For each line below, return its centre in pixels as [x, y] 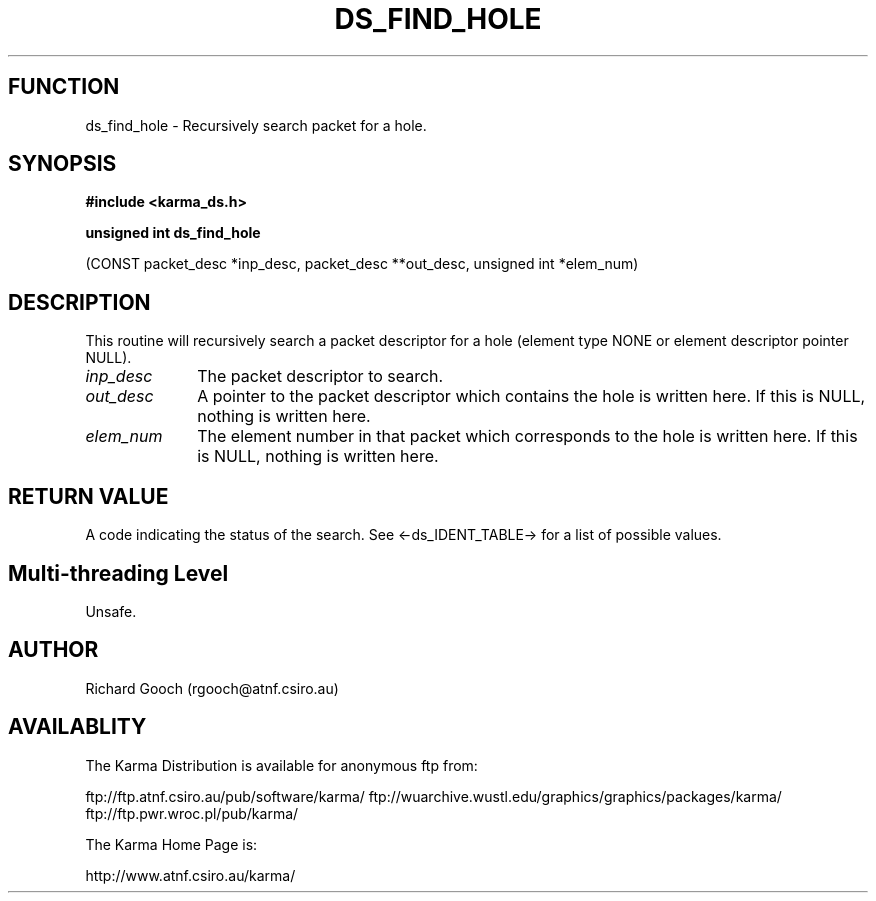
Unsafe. [111, 611]
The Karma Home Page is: [171, 844]
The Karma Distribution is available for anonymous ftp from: [281, 765]
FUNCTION [64, 87]
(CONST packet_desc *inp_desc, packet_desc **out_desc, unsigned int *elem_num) [362, 264]
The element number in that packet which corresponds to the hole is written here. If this [527, 436]
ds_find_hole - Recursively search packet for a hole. [256, 125]
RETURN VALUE [88, 496]
